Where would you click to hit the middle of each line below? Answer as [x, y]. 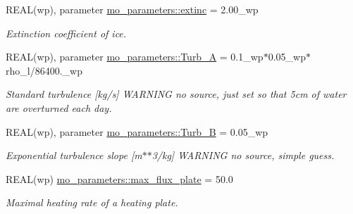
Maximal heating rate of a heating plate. [92, 202]
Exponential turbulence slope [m [74, 155]
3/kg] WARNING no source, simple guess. [243, 155]
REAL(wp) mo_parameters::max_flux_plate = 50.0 [119, 178]
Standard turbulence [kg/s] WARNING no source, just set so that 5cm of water [176, 94]
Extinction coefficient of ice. [66, 33]
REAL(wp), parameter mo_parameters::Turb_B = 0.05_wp [137, 131]
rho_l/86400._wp [44, 70]
